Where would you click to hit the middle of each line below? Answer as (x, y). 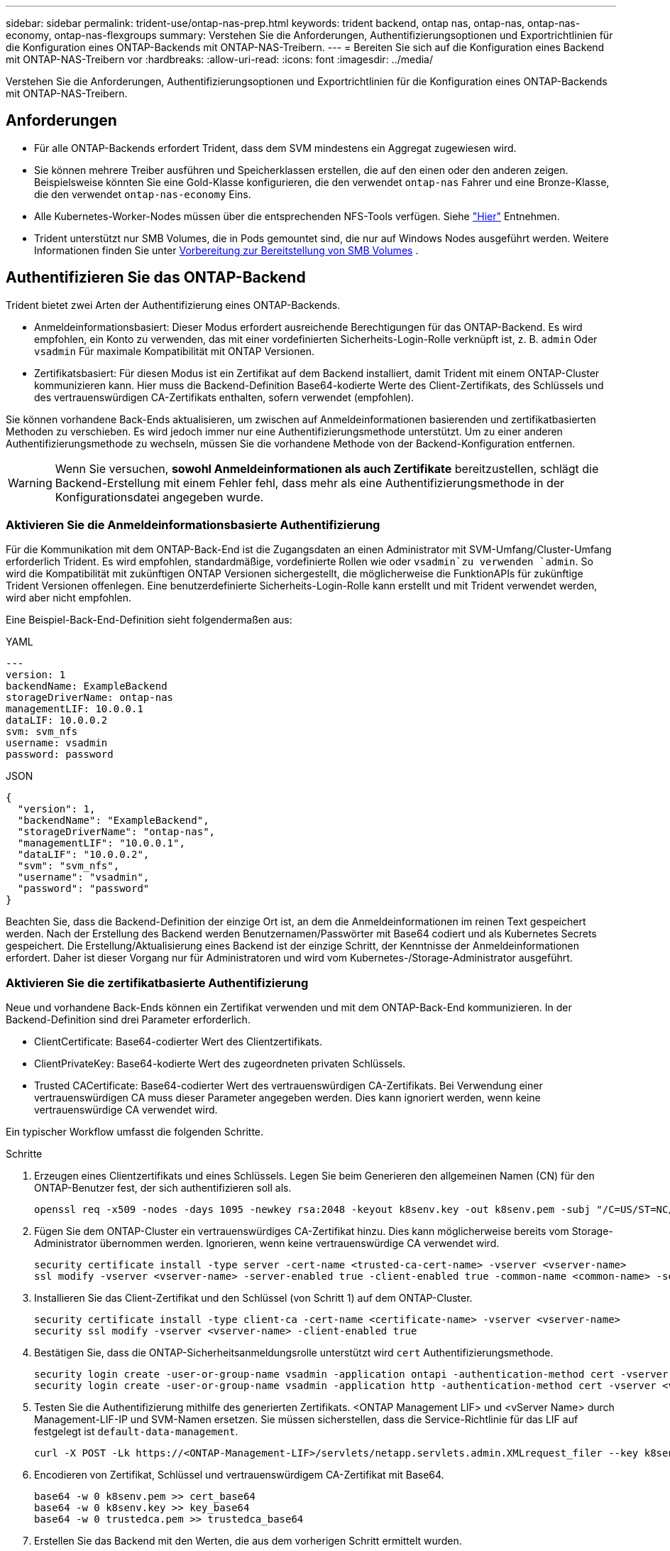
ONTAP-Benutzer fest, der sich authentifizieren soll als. (163, 1188)
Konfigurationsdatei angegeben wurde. (159, 497)
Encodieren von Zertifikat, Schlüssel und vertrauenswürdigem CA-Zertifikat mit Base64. (239, 1475)
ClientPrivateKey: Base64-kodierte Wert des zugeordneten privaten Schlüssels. (220, 1064)
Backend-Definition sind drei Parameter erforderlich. (128, 1020)
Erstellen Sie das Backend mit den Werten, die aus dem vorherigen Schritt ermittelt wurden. (248, 1541)
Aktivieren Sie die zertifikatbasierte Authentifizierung (157, 983)
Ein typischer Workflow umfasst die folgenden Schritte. (135, 1132)
